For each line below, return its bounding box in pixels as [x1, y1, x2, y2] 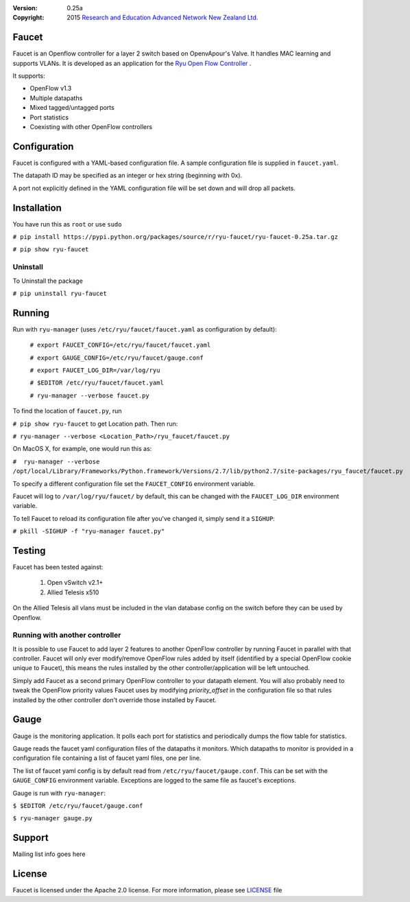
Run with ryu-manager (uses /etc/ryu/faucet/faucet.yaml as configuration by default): [12, 325, 277, 333]
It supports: [12, 72, 46, 80]
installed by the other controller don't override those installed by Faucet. [12, 695, 217, 704]
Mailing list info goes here [12, 850, 86, 858]
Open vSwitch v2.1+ [47, 579, 104, 587]
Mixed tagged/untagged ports [29, 104, 114, 112]
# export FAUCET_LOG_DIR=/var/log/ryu [29, 367, 160, 374]
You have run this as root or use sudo [12, 220, 122, 228]
